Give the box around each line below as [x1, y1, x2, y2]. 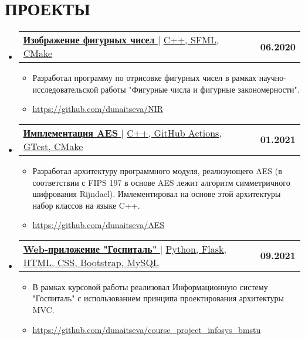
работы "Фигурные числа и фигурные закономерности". [101, 83, 300, 95]
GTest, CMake [23, 139, 83, 153]
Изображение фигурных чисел [23, 33, 155, 47]
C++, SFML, [163, 33, 219, 47]
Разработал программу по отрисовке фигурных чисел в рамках [32, 72, 257, 84]
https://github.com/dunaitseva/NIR [32, 103, 164, 115]
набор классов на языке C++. [32, 199, 140, 211]
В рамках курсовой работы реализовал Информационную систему [32, 280, 268, 293]
